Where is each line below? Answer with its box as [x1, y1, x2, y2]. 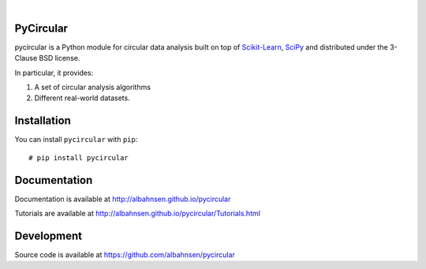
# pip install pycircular [28, 153, 129, 162]
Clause [14, 54, 38, 63]
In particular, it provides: [14, 68, 94, 77]
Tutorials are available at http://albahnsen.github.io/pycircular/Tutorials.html [14, 209, 260, 219]
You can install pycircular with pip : [14, 135, 138, 144]
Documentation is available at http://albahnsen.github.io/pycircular [14, 194, 231, 204]
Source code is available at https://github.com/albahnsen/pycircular [14, 249, 236, 260]
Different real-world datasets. [34, 93, 130, 103]
